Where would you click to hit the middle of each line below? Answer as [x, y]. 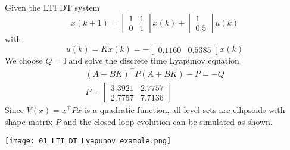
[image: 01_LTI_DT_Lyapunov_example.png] [88, 141]
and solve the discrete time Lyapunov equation [154, 60]
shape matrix [29, 121]
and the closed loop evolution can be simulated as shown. [168, 121]
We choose [24, 60]
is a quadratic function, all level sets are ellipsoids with [185, 110]
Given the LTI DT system [52, 7]
